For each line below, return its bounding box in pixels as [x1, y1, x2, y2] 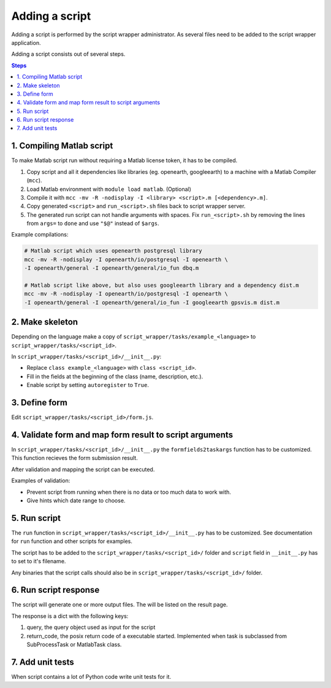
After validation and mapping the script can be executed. [11, 466, 155, 473]
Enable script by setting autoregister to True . [26, 381, 150, 389]
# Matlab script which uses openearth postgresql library [24, 248, 202, 254]
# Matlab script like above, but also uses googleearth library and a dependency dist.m [24, 282, 300, 289]
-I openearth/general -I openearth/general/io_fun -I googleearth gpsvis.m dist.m [24, 299, 280, 306]
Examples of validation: [11, 477, 70, 485]
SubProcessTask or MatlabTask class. [26, 641, 122, 648]
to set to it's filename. [11, 558, 66, 565]
